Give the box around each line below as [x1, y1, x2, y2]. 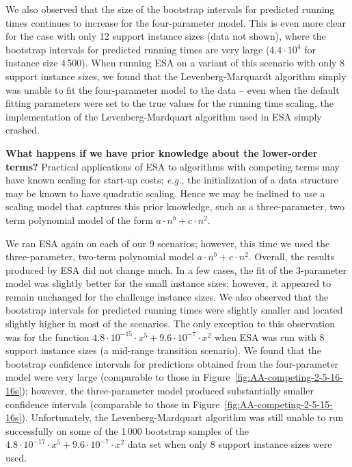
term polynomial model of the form [5, 212, 153, 227]
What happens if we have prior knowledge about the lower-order [5, 145, 318, 160]
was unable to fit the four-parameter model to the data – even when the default [5, 82, 340, 97]
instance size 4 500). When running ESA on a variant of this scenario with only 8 [5, 55, 345, 70]
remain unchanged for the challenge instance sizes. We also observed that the [5, 289, 329, 303]
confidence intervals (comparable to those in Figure [5, 396, 220, 411]
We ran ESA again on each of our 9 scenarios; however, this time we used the [5, 236, 330, 250]
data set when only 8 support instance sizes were [127, 437, 332, 451]
